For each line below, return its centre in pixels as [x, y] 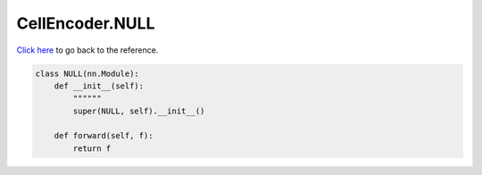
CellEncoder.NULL [86, 23]
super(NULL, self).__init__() [139, 111]
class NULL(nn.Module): [87, 73]
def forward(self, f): [104, 136]
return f [92, 148]
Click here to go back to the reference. [87, 50]
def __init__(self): [99, 86]
